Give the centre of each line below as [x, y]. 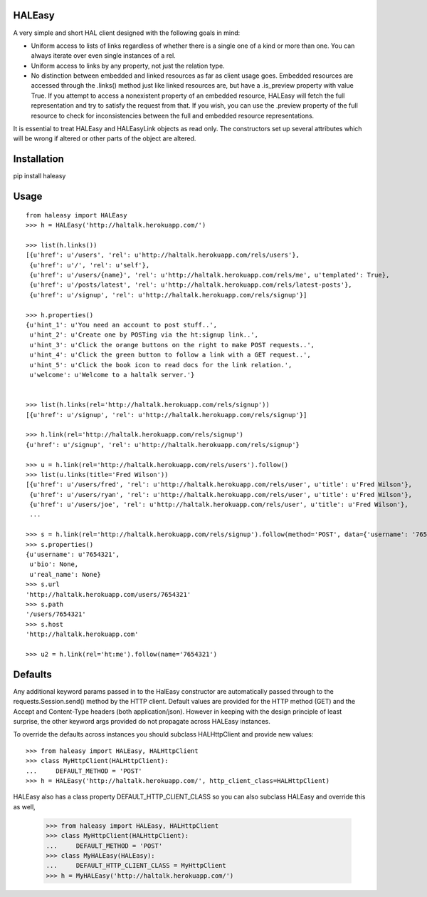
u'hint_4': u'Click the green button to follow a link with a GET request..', [170, 355]
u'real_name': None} [65, 574]
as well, [24, 806]
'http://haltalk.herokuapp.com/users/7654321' [109, 594]
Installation [38, 159]
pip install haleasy [39, 176]
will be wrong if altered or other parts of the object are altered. [105, 138]
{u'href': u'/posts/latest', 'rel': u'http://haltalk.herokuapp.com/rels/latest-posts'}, [191, 285]
